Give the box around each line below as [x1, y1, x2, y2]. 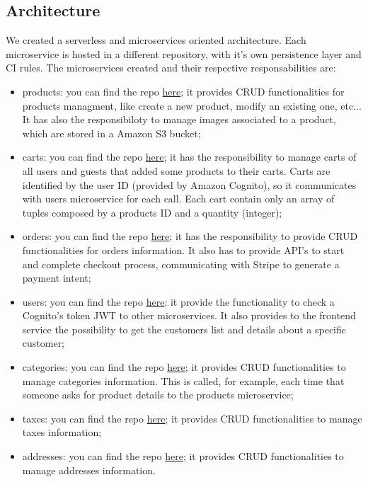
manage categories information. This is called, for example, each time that [22, 373, 345, 388]
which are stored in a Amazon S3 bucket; [22, 125, 201, 140]
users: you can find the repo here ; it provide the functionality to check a [22, 294, 335, 309]
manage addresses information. [22, 462, 156, 477]
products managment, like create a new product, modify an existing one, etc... [22, 98, 362, 113]
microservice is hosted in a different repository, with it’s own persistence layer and [6, 46, 362, 61]
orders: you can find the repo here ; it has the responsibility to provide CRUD [22, 229, 358, 243]
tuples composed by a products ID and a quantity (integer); [22, 205, 282, 219]
